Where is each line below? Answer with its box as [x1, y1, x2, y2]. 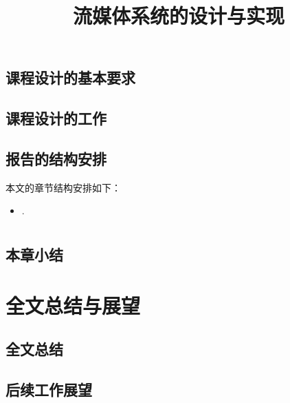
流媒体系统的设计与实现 [72, 1, 285, 30]
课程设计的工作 [5, 107, 107, 129]
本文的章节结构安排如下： [5, 180, 121, 194]
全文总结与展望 [5, 291, 141, 319]
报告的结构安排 [5, 147, 107, 169]
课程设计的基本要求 [5, 67, 135, 88]
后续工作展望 [5, 379, 92, 400]
